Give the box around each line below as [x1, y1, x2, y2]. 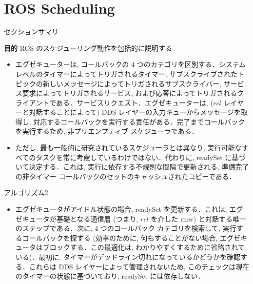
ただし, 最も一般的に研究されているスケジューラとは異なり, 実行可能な [15, 142, 242, 153]
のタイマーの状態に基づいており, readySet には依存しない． [15, 271, 205, 281]
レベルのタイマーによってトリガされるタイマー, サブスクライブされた [15, 68, 238, 79]
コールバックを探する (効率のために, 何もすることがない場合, [22, 232, 218, 243]
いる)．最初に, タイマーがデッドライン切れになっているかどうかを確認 [15, 252, 241, 262]
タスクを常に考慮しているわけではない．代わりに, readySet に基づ [36, 152, 246, 162]
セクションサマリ [4, 26, 58, 37]
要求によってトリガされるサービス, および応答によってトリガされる [22, 88, 237, 98]
